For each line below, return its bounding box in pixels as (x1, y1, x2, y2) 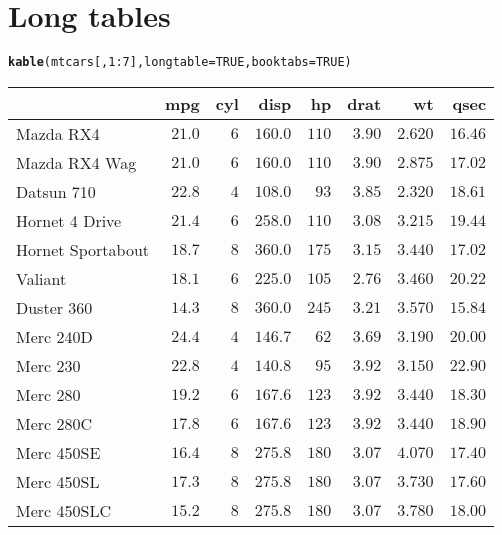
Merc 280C (16, 411, 93, 435)
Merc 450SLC (16, 498, 111, 522)
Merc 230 (16, 353, 81, 377)
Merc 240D (16, 324, 93, 348)
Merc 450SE (16, 440, 101, 464)
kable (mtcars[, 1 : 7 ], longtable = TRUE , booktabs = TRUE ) (8, 55, 352, 70)
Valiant (16, 266, 67, 290)
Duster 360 (16, 295, 93, 319)
